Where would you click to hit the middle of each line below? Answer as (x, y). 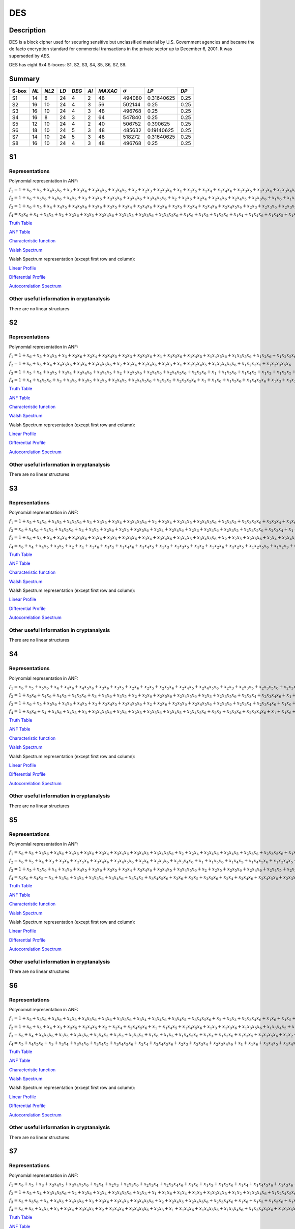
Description (28, 30)
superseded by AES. (30, 56)
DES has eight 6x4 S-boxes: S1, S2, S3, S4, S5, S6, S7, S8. (68, 65)
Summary (24, 79)
